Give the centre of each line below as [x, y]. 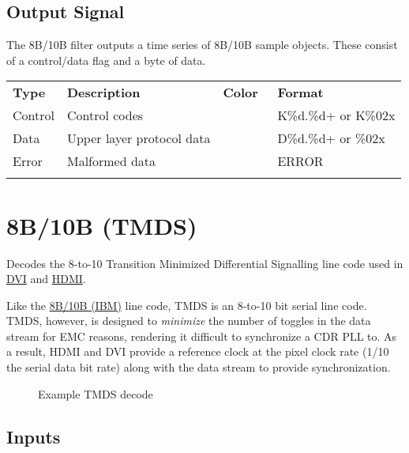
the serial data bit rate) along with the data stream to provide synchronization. [199, 367]
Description [103, 92]
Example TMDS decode [96, 393]
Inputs [34, 436]
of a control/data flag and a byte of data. [106, 60]
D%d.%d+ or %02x [331, 138]
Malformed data [111, 161]
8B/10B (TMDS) [102, 225]
